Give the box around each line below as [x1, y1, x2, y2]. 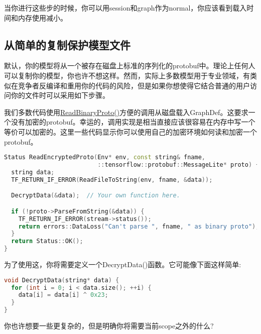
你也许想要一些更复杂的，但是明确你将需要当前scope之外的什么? [4, 320, 214, 331]
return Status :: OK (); [11, 238, 83, 245]
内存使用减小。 [18, 12, 67, 23]
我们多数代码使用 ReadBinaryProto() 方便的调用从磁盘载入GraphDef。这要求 [4, 106, 248, 117]
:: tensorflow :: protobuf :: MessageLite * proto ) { [97, 161, 259, 169]
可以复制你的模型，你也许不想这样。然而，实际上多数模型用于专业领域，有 [4, 70, 250, 80]
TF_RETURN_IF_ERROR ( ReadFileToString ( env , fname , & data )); [11, 176, 213, 183]
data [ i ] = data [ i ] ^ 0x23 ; [18, 291, 108, 299]
